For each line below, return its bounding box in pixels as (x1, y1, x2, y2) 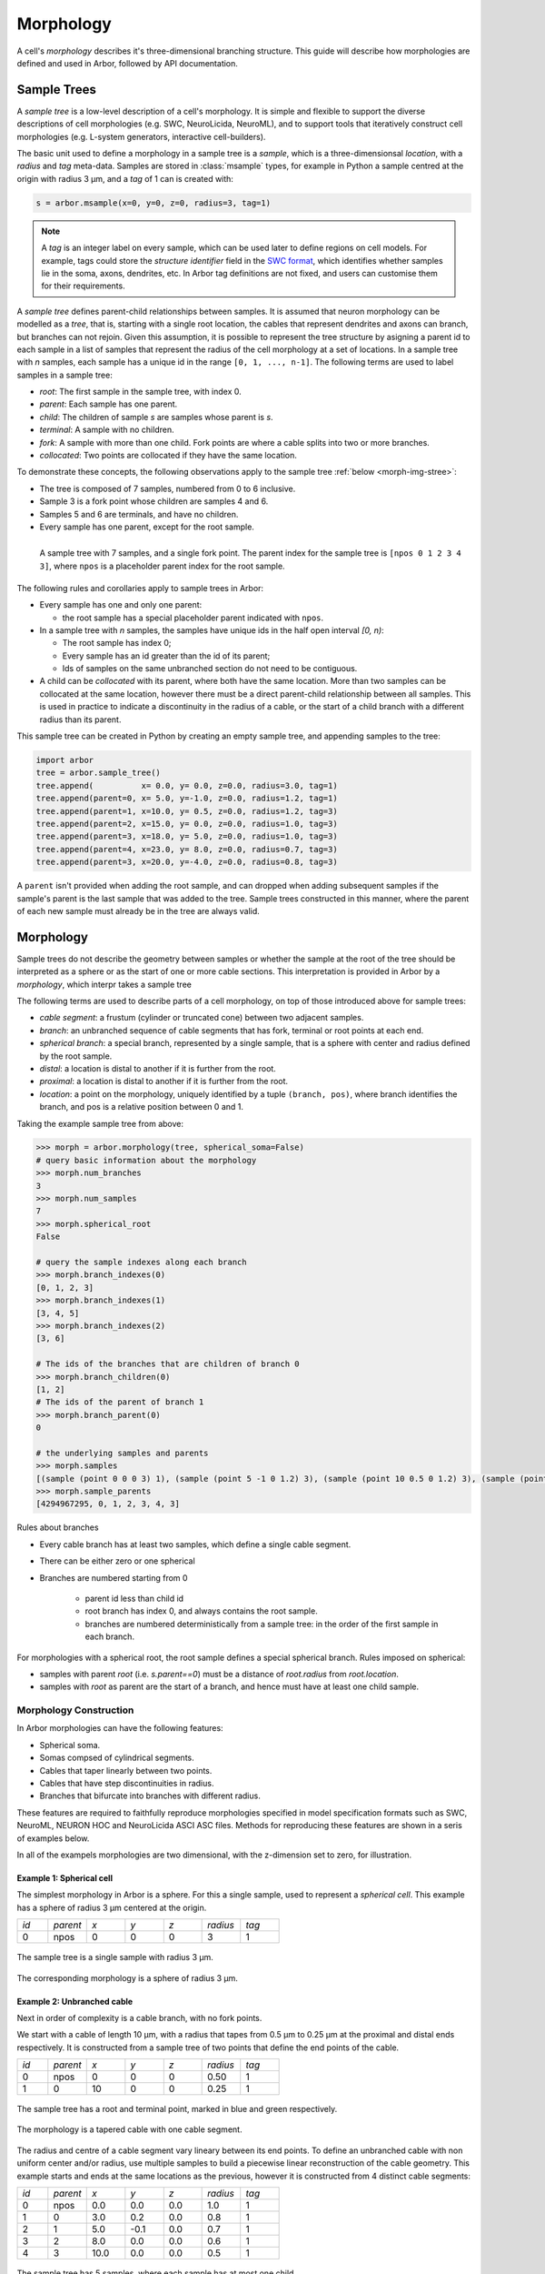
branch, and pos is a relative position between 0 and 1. (39, 1102, 244, 1112)
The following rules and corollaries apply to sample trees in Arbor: (16, 582, 263, 593)
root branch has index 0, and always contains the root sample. (84, 1605, 318, 1616)
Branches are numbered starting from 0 (39, 1572, 188, 1583)
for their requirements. (41, 280, 126, 291)
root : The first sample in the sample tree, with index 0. (39, 387, 243, 397)
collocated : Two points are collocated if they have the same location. (39, 450, 297, 461)
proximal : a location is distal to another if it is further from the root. (39, 1076, 289, 1087)
